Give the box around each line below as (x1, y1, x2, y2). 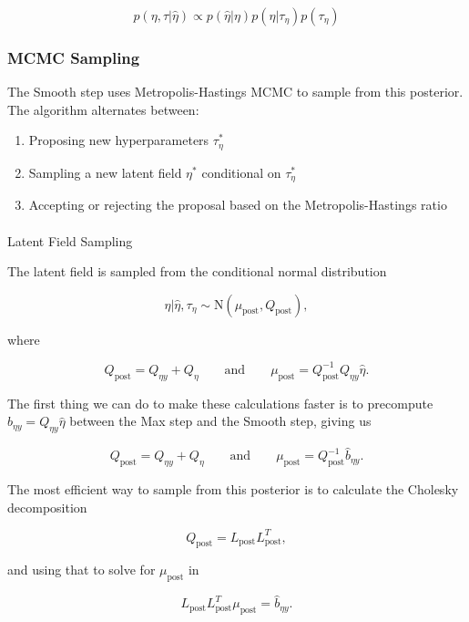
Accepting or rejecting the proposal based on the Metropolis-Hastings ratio (28, 195, 447, 214)
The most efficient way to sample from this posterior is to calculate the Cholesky (7, 479, 459, 498)
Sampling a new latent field (28, 162, 182, 181)
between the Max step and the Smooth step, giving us (69, 411, 372, 430)
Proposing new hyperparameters (28, 130, 209, 150)
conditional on (201, 162, 281, 181)
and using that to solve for (7, 560, 156, 579)
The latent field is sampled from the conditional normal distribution (7, 262, 387, 281)
